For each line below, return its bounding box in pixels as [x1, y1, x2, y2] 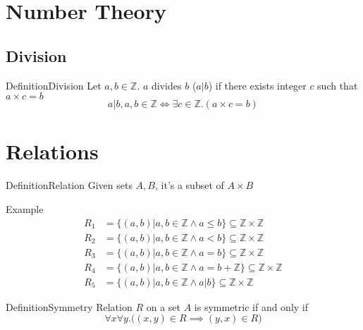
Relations [6, 137, 99, 166]
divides [152, 78, 182, 92]
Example [6, 201, 44, 216]
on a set [146, 299, 180, 314]
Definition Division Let [6, 78, 101, 92]
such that [317, 78, 358, 92]
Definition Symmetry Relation [6, 299, 133, 314]
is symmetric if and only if [194, 299, 309, 314]
